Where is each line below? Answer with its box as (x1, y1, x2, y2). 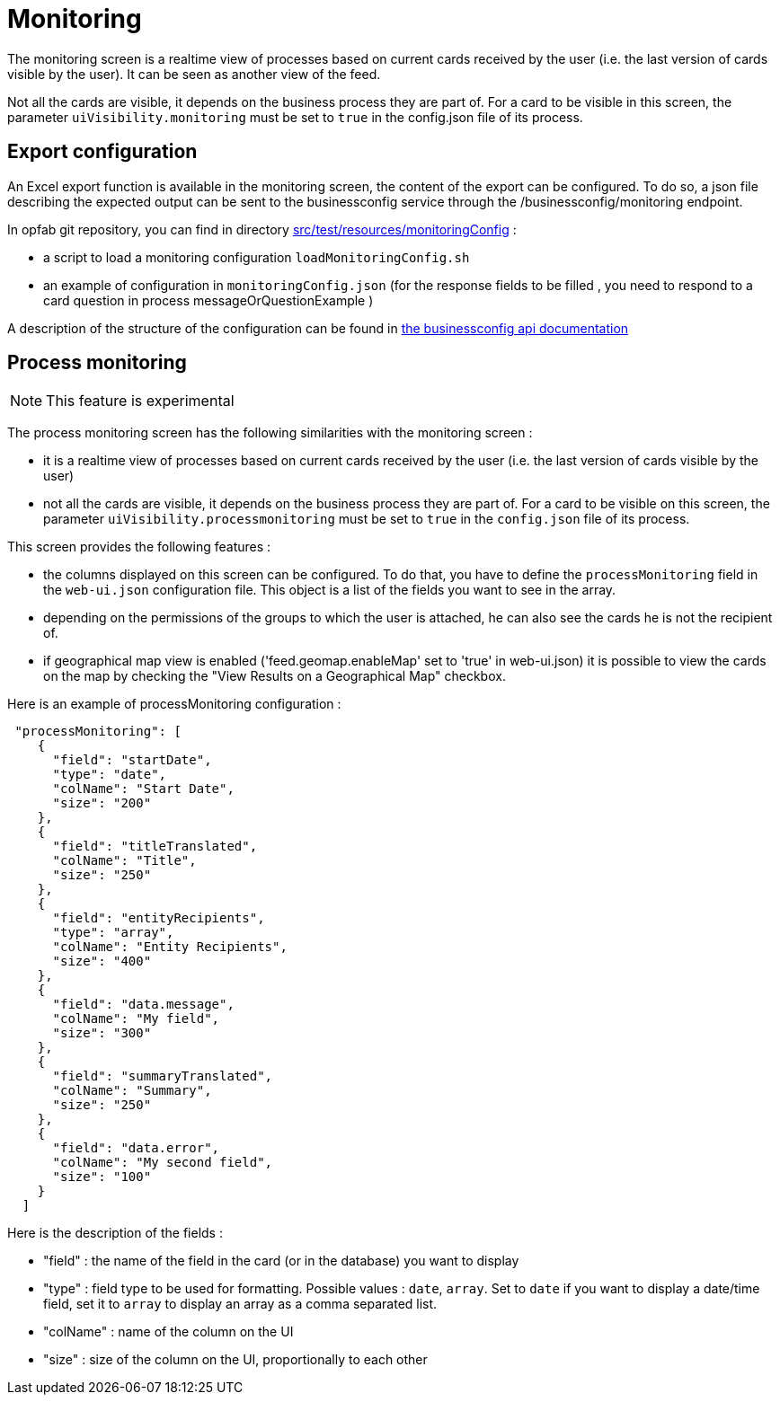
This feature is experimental (46, 392, 235, 410)
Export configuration (7, 140, 198, 163)
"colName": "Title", (52, 853, 197, 869)
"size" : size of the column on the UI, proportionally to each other (43, 1352, 428, 1368)
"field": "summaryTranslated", (52, 1069, 273, 1084)
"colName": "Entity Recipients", (52, 939, 288, 955)
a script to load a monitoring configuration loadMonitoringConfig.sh (43, 249, 470, 265)
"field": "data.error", (52, 1141, 220, 1156)
